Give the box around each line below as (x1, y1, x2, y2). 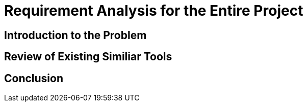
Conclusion (4, 72, 64, 85)
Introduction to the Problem (4, 28, 147, 42)
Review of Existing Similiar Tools (4, 50, 172, 63)
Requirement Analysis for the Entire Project (4, 2, 303, 19)
